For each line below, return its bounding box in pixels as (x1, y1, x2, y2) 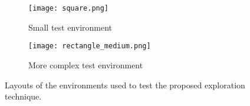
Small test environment (28, 21, 113, 33)
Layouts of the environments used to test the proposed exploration (5, 78, 245, 91)
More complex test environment (28, 58, 143, 71)
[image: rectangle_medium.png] (28, 42, 151, 51)
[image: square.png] (28, 4, 109, 12)
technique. (5, 90, 42, 102)
